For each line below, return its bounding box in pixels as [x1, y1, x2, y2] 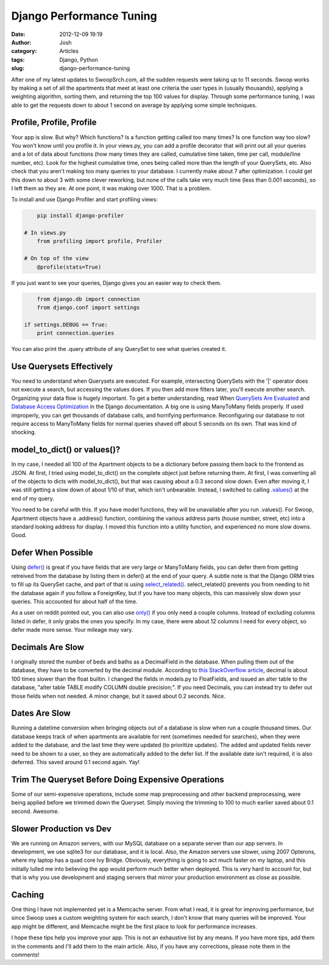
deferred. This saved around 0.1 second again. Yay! [11, 759, 140, 766]
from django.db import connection [37, 295, 140, 302]
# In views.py [24, 230, 66, 236]
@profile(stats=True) [37, 263, 102, 270]
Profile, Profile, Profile [11, 117, 97, 128]
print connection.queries [37, 330, 115, 337]
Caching [11, 889, 44, 900]
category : [11, 48, 37, 55]
